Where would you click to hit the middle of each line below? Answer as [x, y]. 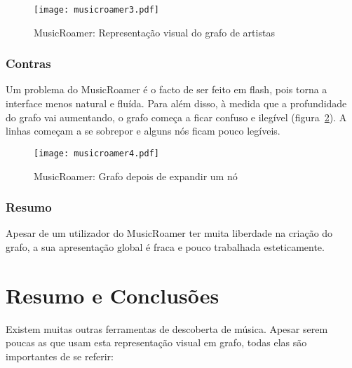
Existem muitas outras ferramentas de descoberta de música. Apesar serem [167, 328]
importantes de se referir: [60, 356]
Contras [28, 63]
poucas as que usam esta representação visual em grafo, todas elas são [156, 342]
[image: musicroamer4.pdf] [96, 153]
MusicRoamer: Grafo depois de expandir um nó [136, 176]
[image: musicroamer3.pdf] [96, 10]
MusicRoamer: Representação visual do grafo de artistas [154, 32]
